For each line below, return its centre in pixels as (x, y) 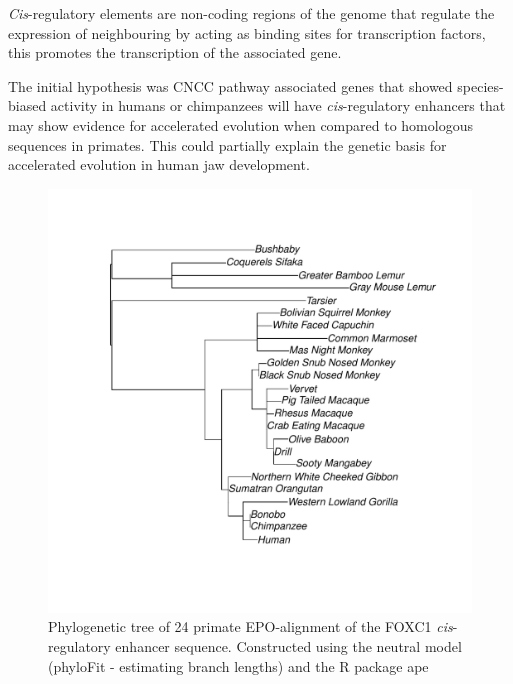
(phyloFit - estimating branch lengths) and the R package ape (238, 665)
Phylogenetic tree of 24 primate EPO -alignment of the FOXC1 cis (250, 626)
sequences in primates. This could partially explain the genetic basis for (227, 144)
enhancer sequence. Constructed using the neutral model (288, 645)
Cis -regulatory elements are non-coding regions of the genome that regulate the (251, 13)
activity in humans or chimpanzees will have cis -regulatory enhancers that (278, 105)
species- (480, 85)
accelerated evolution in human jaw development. (159, 164)
